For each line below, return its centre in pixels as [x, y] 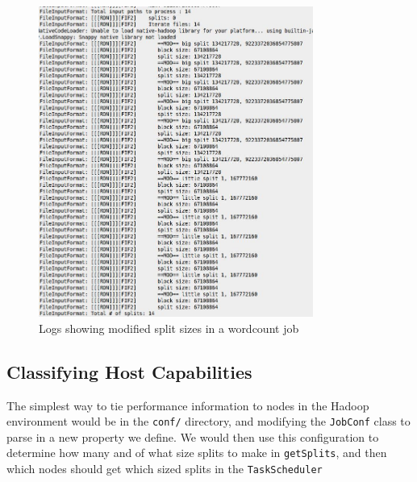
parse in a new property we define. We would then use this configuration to [193, 436]
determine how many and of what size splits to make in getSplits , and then [197, 453]
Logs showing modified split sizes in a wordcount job [169, 328]
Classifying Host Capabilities [129, 371]
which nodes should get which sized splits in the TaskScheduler [165, 469]
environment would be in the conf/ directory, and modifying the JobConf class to [208, 421]
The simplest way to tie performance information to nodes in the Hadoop [188, 405]
